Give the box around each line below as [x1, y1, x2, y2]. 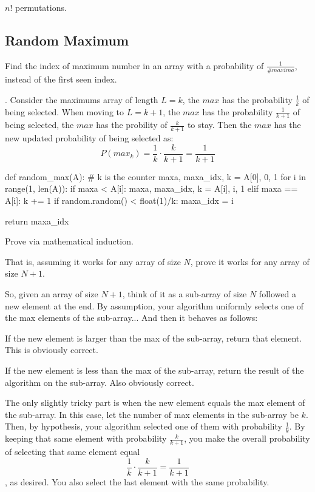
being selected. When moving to [5, 105, 124, 118]
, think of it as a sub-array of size [122, 288, 247, 300]
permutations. [15, 1, 67, 13]
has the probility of [96, 118, 168, 131]
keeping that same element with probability [5, 432, 167, 445]
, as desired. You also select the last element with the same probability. [5, 475, 269, 488]
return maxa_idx [5, 214, 69, 227]
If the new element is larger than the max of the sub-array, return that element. [5, 331, 302, 344]
